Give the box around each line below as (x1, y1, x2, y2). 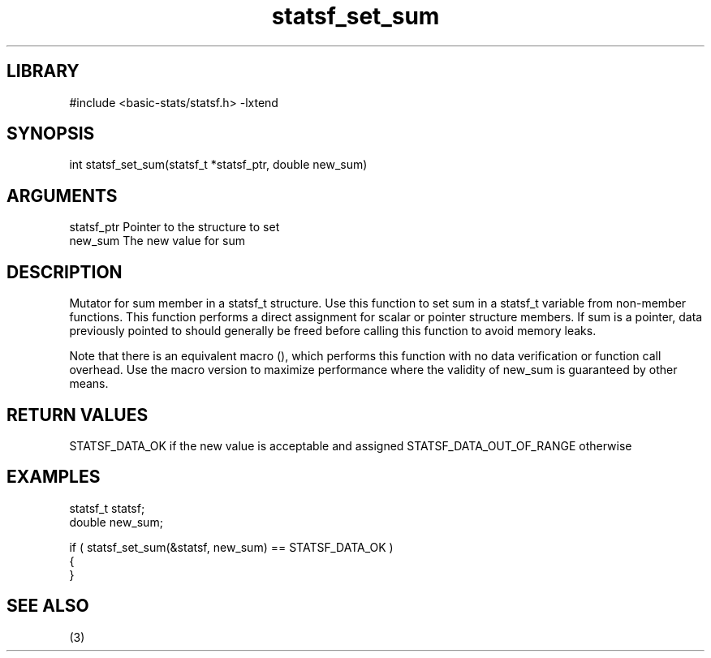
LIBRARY (6, 61, 80, 82)
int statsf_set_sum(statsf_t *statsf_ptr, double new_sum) (69, 157, 368, 172)
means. (69, 376, 109, 391)
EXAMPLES (6, 467, 101, 488)
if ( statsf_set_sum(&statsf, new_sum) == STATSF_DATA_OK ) (69, 540, 394, 554)
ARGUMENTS (6, 185, 118, 206)
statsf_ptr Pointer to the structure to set (69, 220, 280, 234)
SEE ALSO (6, 596, 89, 617)
